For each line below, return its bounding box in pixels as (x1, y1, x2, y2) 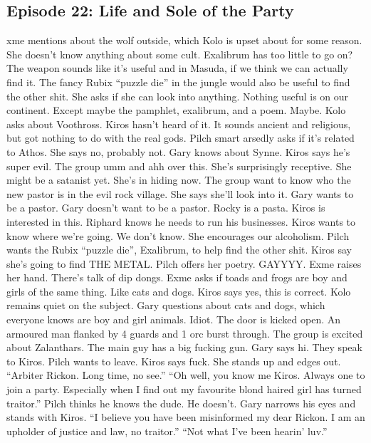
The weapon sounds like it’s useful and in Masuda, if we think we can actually (6, 61, 348, 75)
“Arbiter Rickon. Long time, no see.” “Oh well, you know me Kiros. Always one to (6, 368, 365, 382)
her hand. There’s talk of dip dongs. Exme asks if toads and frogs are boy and (6, 270, 348, 285)
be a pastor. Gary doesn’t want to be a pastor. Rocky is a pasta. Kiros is (6, 200, 325, 215)
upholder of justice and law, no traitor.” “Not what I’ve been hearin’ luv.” (6, 423, 328, 438)
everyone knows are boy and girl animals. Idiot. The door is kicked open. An (6, 312, 340, 327)
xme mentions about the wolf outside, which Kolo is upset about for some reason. (6, 33, 362, 48)
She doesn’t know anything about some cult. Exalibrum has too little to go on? (6, 46, 353, 61)
